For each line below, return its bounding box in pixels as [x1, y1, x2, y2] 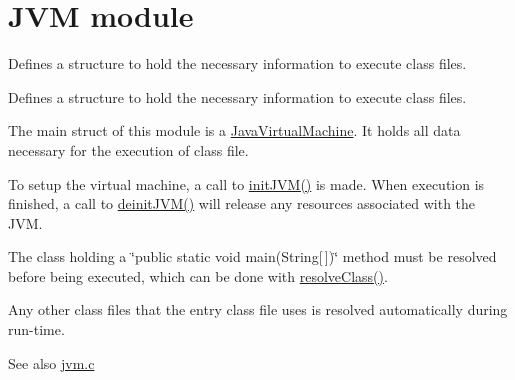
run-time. [8, 319, 65, 340]
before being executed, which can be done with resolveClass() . [8, 265, 388, 286]
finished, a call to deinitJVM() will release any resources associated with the [8, 193, 476, 214]
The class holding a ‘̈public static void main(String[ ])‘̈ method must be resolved [8, 246, 497, 267]
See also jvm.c [8, 352, 95, 373]
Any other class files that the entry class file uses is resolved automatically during [8, 299, 508, 320]
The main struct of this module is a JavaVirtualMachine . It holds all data [8, 120, 461, 141]
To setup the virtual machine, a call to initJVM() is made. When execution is [8, 173, 485, 194]
